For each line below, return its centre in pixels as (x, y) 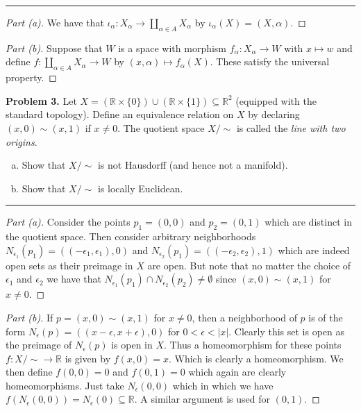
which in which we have (223, 385)
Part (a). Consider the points (68, 222)
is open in (132, 345)
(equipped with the (276, 100)
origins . (22, 141)
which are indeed (314, 250)
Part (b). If (30, 317)
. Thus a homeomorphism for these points (253, 345)
